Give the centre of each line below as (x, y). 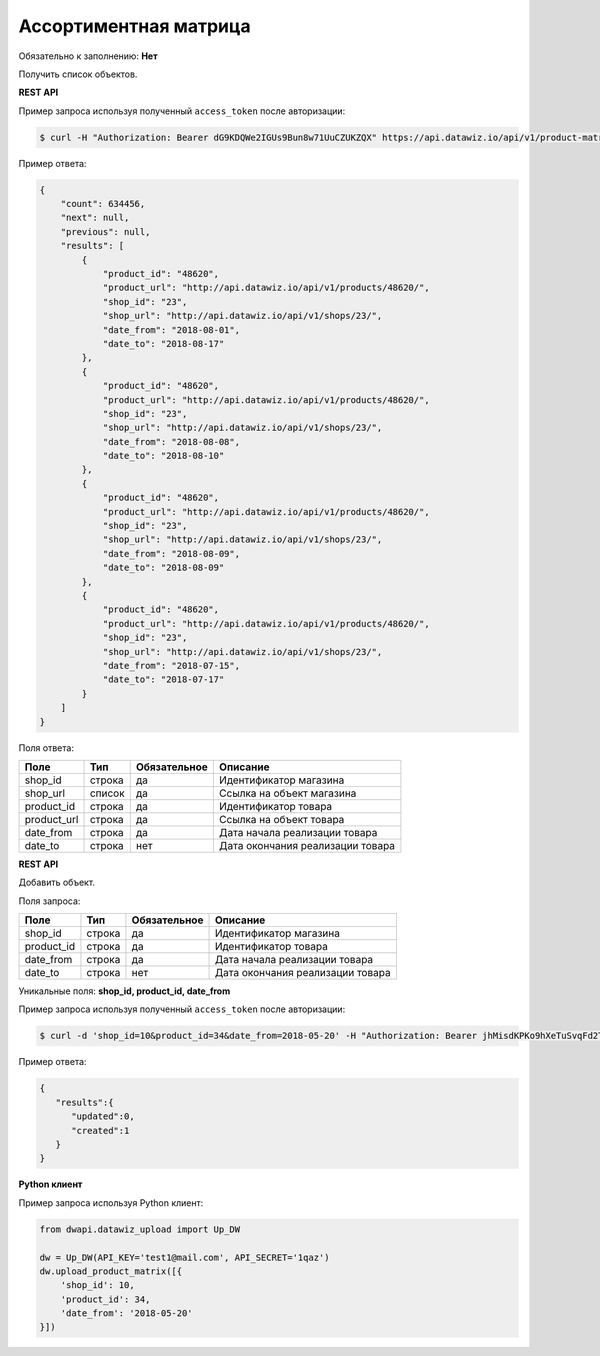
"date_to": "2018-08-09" (163, 568)
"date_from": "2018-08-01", (171, 329)
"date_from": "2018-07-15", (171, 665)
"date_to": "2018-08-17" (163, 343)
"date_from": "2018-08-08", (171, 441)
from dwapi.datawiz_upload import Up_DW (139, 1229)
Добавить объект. (56, 882)
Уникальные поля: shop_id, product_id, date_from (124, 991)
